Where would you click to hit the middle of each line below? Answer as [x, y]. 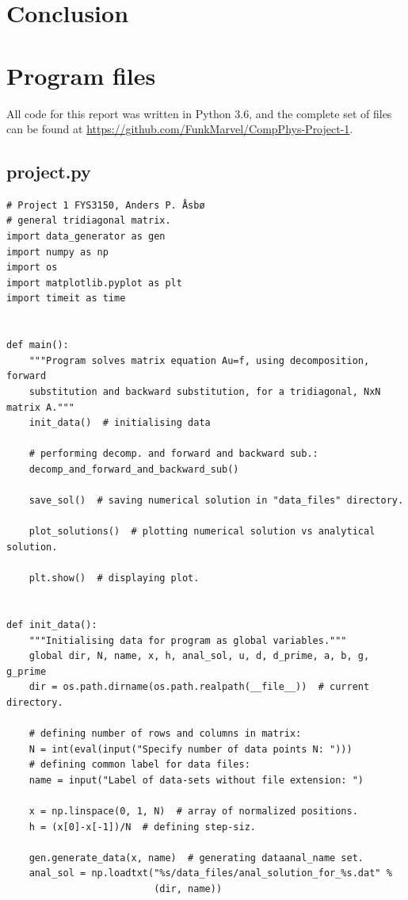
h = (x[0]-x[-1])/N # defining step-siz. [142, 827]
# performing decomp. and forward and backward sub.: [173, 454]
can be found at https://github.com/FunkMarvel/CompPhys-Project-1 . [180, 129]
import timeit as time [66, 299]
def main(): [38, 345]
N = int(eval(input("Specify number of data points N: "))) [191, 749]
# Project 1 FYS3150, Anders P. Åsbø [106, 205]
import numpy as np [57, 252]
